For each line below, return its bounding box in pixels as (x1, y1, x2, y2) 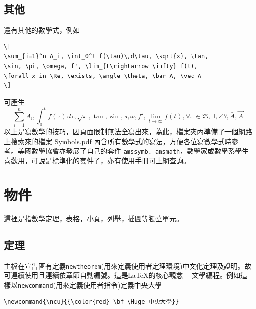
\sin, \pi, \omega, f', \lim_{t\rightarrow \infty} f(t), (4, 62, 198, 70)
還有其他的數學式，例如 (4, 25, 80, 35)
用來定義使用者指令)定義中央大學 (56, 279, 162, 290)
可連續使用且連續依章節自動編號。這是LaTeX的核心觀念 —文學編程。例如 (4, 270, 241, 280)
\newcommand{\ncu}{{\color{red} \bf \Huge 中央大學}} (4, 298, 179, 306)
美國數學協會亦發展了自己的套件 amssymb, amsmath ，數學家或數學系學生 (17, 146, 249, 156)
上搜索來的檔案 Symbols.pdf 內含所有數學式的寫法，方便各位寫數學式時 (4, 136, 232, 146)
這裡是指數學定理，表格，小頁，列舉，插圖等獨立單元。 (4, 213, 183, 223)
